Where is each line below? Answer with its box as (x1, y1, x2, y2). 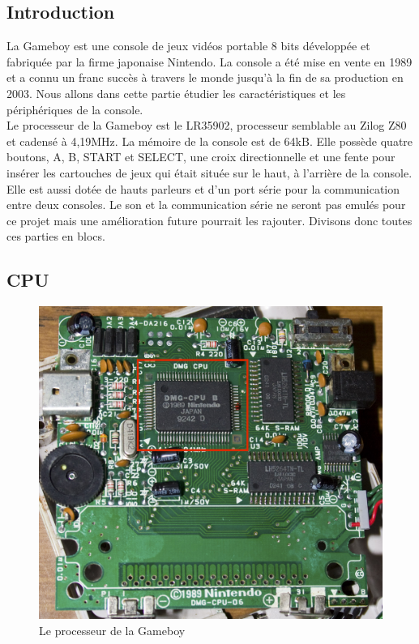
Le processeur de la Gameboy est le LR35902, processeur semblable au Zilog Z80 (6, 117, 407, 134)
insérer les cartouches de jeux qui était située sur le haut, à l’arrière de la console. (6, 164, 413, 181)
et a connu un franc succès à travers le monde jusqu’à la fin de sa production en (6, 69, 404, 86)
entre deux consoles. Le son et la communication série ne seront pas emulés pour (6, 196, 406, 213)
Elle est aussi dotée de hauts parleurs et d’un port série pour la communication (6, 180, 400, 197)
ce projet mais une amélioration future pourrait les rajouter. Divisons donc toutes (6, 211, 413, 228)
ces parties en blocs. (6, 228, 105, 245)
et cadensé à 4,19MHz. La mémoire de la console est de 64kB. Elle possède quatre (6, 132, 413, 149)
